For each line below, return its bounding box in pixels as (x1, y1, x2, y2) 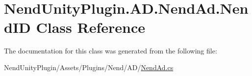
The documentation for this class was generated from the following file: (4, 46, 217, 56)
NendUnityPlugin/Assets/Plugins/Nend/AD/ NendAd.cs (4, 62, 174, 72)
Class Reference (36, 17, 146, 37)
